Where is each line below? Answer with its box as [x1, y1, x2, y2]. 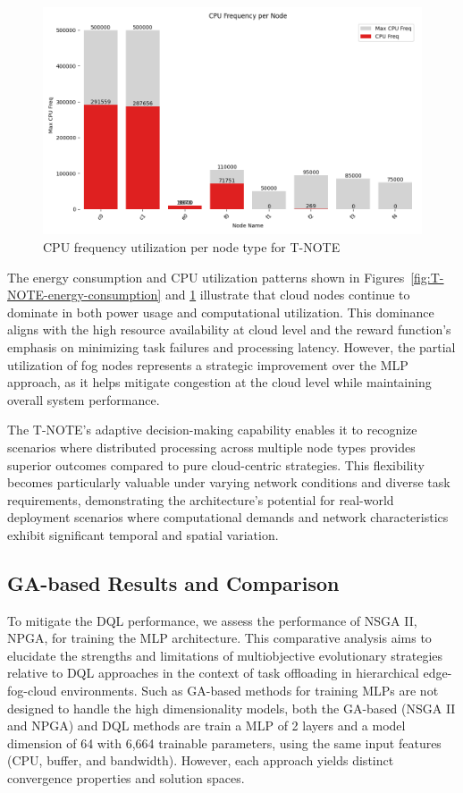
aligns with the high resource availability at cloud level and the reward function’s [7, 320, 451, 339]
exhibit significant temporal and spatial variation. [7, 525, 279, 544]
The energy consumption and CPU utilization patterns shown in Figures [7, 267, 405, 286]
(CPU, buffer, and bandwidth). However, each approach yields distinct [7, 751, 394, 770]
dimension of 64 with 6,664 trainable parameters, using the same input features [7, 733, 442, 752]
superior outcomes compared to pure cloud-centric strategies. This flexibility [7, 455, 425, 474]
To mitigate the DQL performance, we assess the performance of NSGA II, [7, 611, 417, 629]
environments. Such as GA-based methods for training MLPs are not [61, 681, 439, 700]
